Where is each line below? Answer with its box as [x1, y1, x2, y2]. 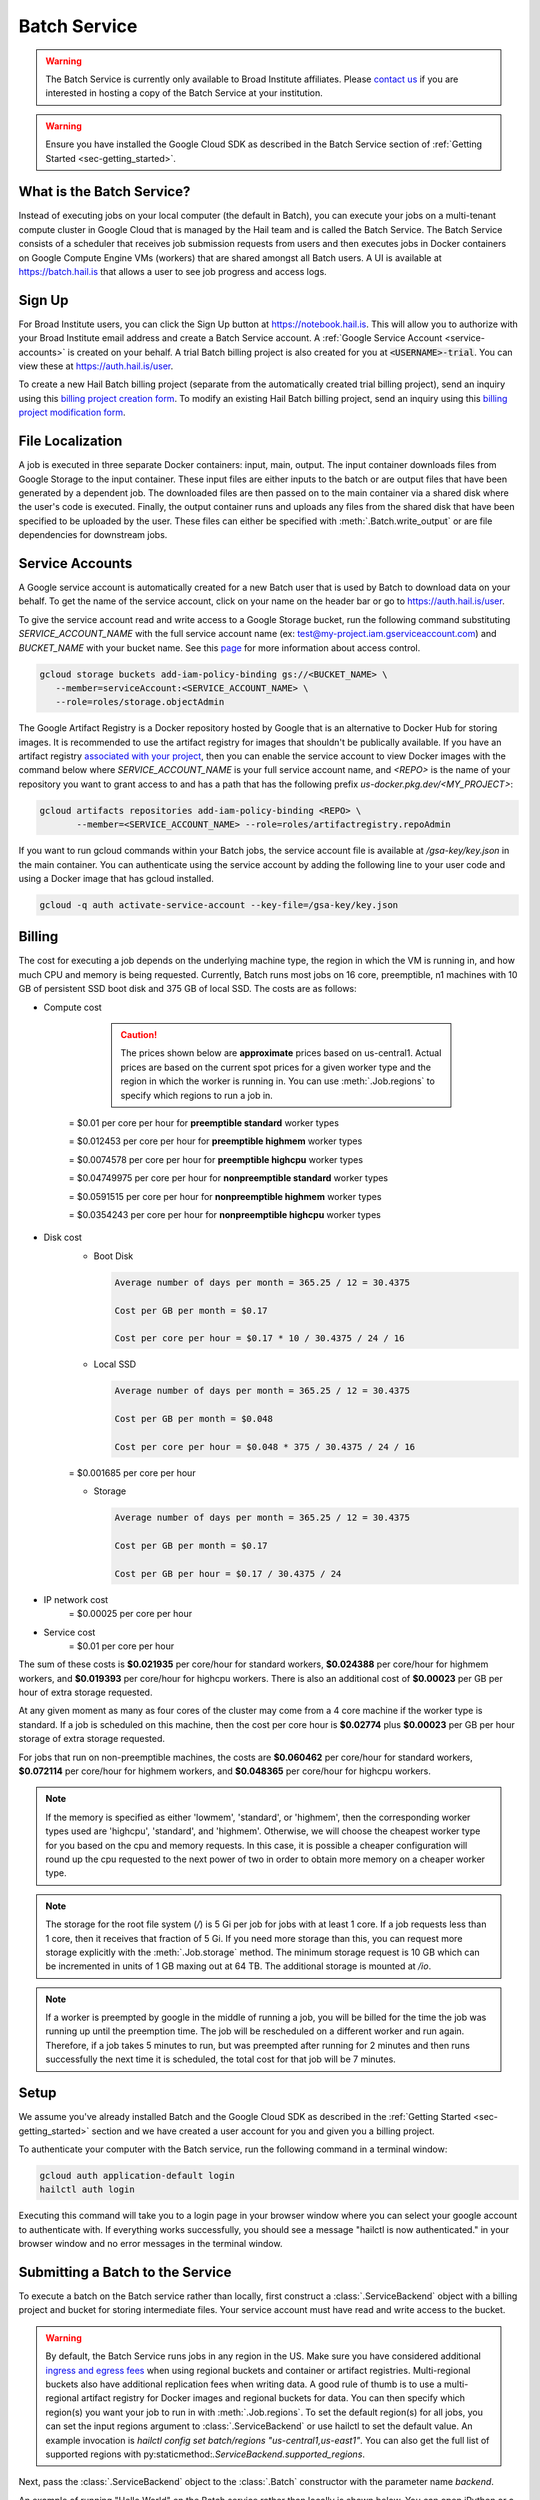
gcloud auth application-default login [39, 2170, 235, 2181]
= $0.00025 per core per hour [68, 1608, 193, 1620]
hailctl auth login [39, 2184, 135, 2195]
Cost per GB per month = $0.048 [114, 1413, 274, 1425]
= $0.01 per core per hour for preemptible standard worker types [68, 1117, 340, 1129]
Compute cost [43, 1001, 102, 1013]
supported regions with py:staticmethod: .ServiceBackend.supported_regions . [45, 2448, 365, 2460]
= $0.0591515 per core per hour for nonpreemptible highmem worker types [68, 1190, 382, 1202]
